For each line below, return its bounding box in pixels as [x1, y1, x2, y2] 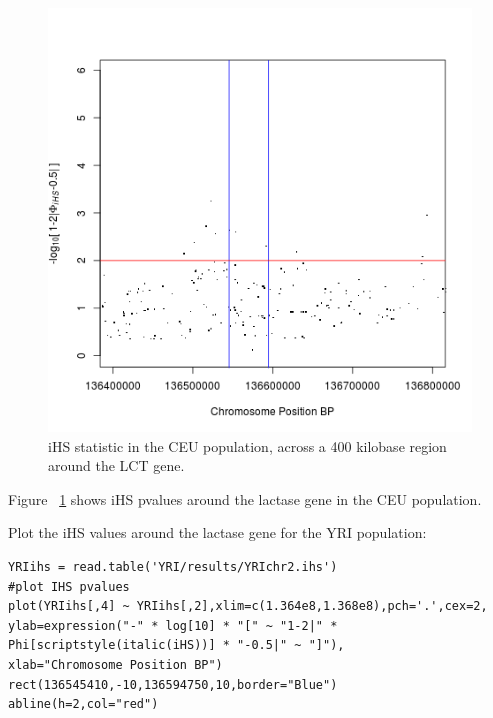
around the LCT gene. [48, 455, 185, 476]
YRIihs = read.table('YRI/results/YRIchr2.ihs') [8, 559, 338, 574]
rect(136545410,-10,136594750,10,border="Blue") [8, 677, 338, 692]
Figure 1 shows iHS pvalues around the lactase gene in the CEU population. [8, 488, 482, 509]
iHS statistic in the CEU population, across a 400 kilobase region [48, 435, 447, 456]
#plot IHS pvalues [8, 579, 130, 594]
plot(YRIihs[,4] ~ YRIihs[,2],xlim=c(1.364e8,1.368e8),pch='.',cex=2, [8, 599, 488, 614]
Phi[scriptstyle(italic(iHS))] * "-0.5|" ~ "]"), [8, 638, 345, 653]
